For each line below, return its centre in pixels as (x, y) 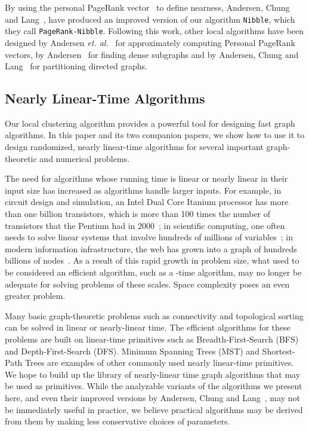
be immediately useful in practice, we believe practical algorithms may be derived (154, 409)
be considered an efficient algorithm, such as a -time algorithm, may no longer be (153, 272)
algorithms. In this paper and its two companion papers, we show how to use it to (155, 135)
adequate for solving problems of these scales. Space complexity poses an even (147, 284)
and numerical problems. (85, 158)
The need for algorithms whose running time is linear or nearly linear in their (146, 178)
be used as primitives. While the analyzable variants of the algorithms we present (154, 386)
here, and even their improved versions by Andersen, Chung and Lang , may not (152, 397)
